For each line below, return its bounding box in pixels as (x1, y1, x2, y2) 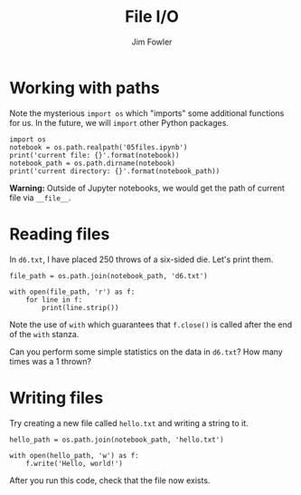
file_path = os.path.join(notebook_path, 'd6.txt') (9, 271, 208, 280)
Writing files (9, 387, 104, 408)
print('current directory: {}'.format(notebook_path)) (9, 166, 221, 176)
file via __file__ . (9, 192, 71, 203)
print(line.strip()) (42, 303, 119, 312)
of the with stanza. (9, 328, 80, 339)
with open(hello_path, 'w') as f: (9, 451, 140, 460)
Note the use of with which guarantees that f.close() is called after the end (9, 319, 293, 330)
